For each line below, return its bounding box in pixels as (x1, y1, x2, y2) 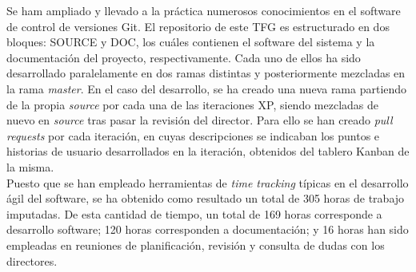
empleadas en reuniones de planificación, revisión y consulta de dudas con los (6, 236, 385, 253)
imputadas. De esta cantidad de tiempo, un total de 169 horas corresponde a (6, 205, 382, 222)
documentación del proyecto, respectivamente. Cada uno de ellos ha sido (6, 49, 361, 65)
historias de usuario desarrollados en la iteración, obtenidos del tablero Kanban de (6, 143, 410, 160)
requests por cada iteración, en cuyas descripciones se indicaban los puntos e (6, 127, 380, 144)
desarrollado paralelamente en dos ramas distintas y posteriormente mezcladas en (6, 65, 406, 81)
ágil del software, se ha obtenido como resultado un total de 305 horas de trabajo (6, 190, 405, 207)
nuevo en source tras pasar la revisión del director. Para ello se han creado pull (6, 112, 393, 128)
